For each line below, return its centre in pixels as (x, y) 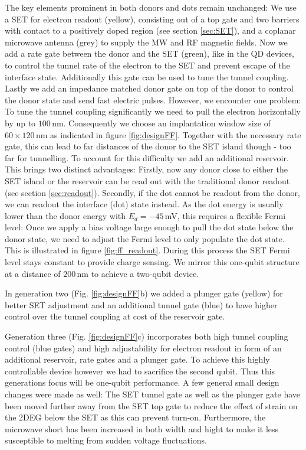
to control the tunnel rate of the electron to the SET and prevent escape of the (147, 65)
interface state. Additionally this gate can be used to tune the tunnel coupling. (147, 76)
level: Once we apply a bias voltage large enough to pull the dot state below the (149, 227)
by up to (20, 123)
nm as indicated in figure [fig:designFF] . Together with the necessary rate (168, 134)
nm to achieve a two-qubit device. (138, 273)
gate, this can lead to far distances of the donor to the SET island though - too (148, 146)
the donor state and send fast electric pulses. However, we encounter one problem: (153, 100)
